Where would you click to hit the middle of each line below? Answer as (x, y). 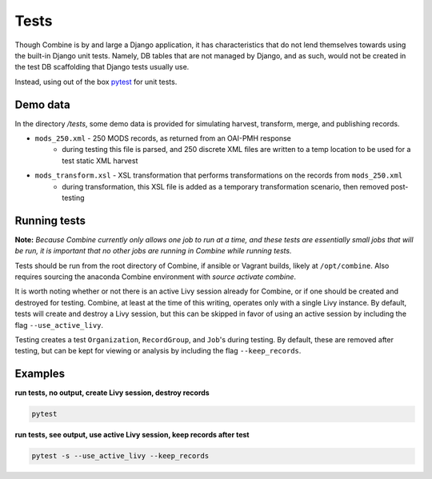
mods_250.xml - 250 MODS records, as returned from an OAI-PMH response (163, 138)
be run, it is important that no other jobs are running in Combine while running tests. (153, 251)
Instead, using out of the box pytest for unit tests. (96, 82)
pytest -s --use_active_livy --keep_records (120, 456)
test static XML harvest (100, 161)
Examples (40, 374)
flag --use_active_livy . (59, 325)
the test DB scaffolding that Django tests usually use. (102, 67)
